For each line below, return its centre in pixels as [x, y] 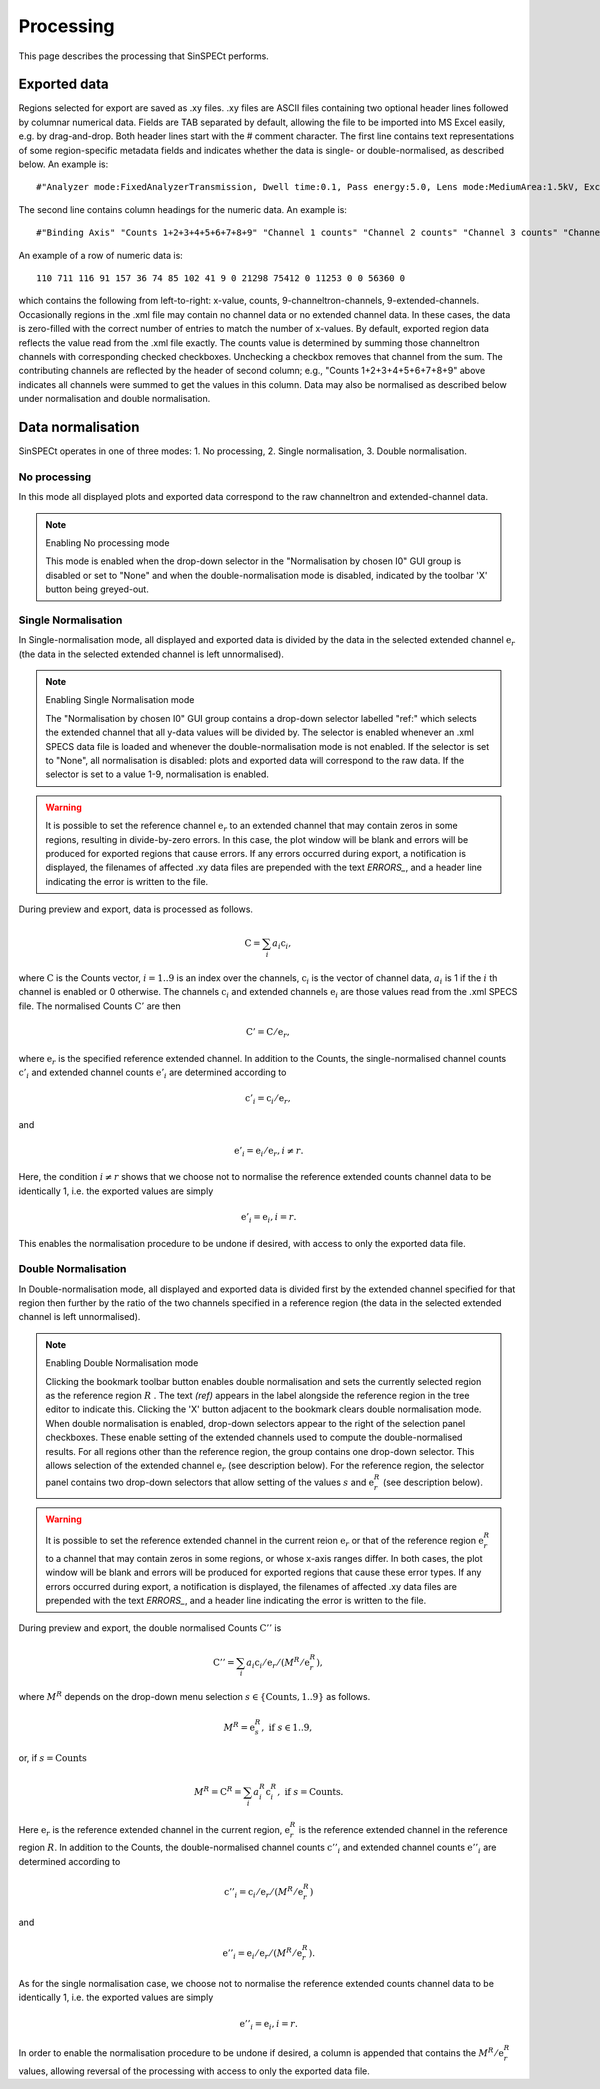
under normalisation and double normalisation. [114, 399]
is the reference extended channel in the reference [403, 1829]
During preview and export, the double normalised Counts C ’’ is [150, 1628]
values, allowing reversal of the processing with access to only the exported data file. [194, 2071]
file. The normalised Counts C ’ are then [99, 1006]
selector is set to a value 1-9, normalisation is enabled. [157, 774]
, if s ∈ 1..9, [287, 1727]
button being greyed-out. [97, 589]
